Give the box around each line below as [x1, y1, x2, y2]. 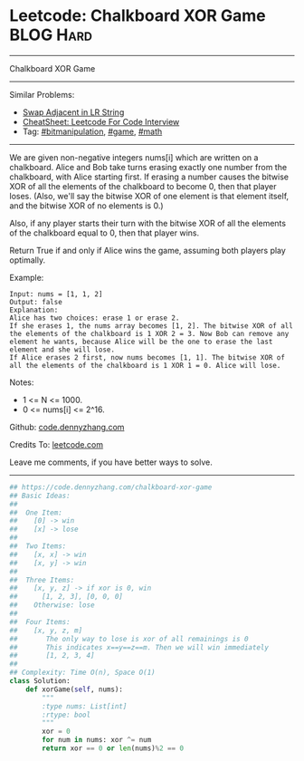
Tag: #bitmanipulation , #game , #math [22, 126, 163, 137]
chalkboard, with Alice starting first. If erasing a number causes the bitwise [9, 171, 290, 182]
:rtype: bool [42, 710, 91, 719]
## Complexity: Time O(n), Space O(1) [9, 668, 156, 678]
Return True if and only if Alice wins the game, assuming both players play [9, 245, 287, 255]
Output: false [9, 297, 63, 306]
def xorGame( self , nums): [25, 685, 124, 694]
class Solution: [9, 677, 71, 686]
